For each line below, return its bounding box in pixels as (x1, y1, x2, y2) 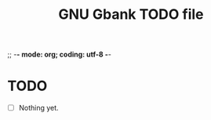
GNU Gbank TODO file (57, 5, 204, 24)
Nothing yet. (18, 104, 60, 113)
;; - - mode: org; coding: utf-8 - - (7, 49, 111, 60)
